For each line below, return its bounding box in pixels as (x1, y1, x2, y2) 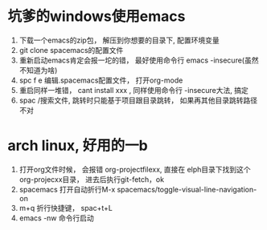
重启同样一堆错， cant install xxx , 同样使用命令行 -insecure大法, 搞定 (18, 85, 249, 95)
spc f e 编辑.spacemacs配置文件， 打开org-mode (18, 75, 183, 85)
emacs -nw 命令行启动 (18, 213, 94, 223)
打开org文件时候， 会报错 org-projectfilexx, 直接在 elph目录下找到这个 (18, 164, 251, 174)
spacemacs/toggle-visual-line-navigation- (117, 184, 257, 194)
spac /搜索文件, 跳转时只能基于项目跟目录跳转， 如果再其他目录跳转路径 (18, 95, 258, 105)
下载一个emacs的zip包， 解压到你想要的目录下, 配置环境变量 (18, 35, 220, 45)
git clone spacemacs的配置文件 (18, 45, 124, 54)
